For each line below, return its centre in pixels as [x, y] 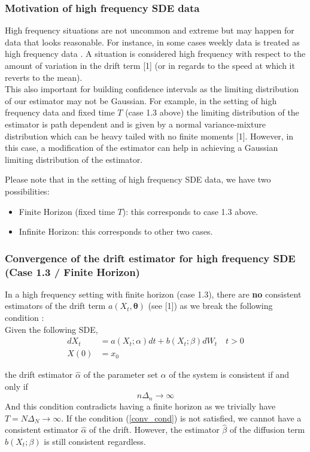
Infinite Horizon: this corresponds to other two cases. [116, 231]
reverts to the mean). [44, 77]
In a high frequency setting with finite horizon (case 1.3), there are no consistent [153, 294]
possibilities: [27, 191]
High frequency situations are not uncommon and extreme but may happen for [150, 30]
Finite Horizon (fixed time [67, 211]
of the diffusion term [267, 430]
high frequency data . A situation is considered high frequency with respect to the [155, 54]
